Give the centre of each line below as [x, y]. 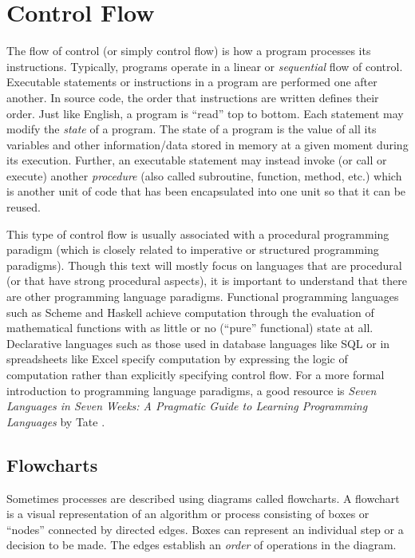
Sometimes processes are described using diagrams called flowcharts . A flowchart [203, 498]
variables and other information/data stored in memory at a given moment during [207, 144]
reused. [24, 207]
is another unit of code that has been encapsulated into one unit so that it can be [206, 191]
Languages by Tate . [56, 421]
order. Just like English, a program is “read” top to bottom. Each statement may [205, 113]
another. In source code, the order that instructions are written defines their [193, 97]
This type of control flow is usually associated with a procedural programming [198, 233]
